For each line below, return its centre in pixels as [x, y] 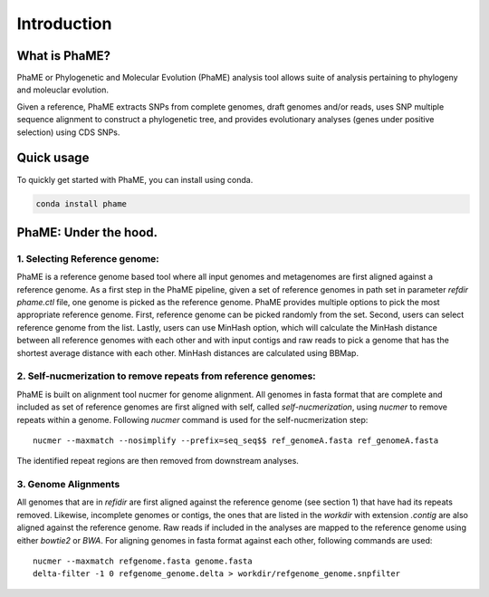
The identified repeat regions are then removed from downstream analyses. [158, 461]
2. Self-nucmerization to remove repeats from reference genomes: [166, 376]
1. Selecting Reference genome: [88, 258]
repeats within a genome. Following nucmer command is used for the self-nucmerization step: [192, 419]
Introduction [64, 24]
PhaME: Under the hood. [87, 232]
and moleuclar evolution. [62, 90]
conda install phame [81, 203]
